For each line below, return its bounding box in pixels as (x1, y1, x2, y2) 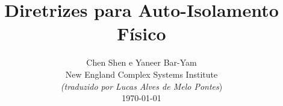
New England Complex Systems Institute (65, 67, 218, 80)
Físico (117, 21, 166, 46)
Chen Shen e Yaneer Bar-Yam (86, 56, 197, 69)
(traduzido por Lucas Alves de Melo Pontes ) (60, 79, 223, 92)
